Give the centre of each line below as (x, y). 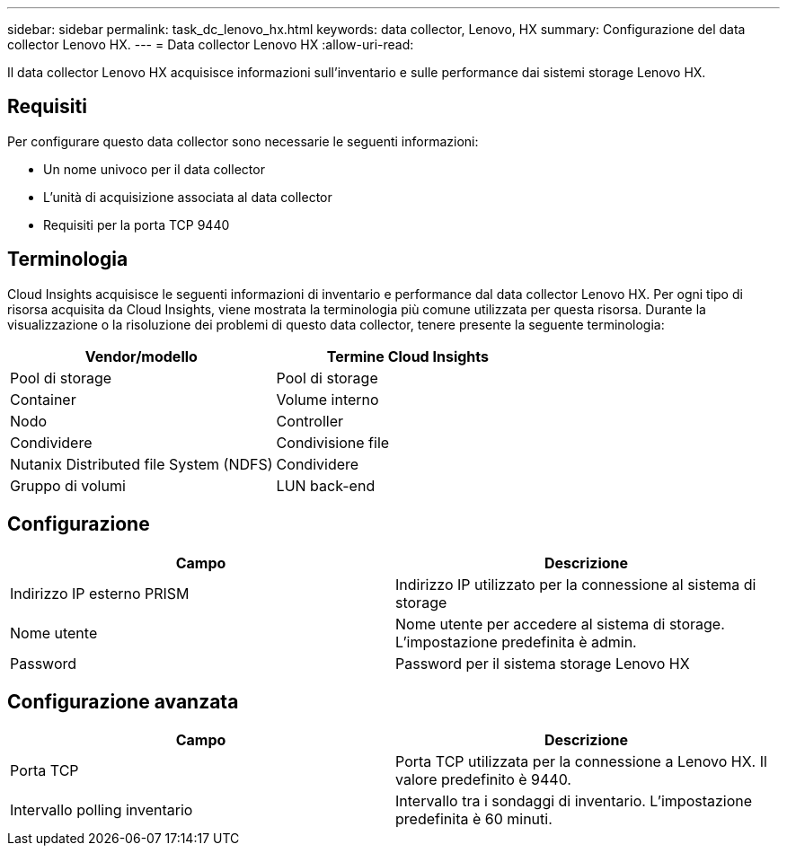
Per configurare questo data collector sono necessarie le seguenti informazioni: (243, 141)
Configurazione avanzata (123, 701)
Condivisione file (333, 442)
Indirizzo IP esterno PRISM (100, 593)
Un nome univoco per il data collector (154, 169)
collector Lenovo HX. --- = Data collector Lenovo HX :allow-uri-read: (211, 44)
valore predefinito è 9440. (483, 780)
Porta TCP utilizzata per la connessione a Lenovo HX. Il (581, 762)
